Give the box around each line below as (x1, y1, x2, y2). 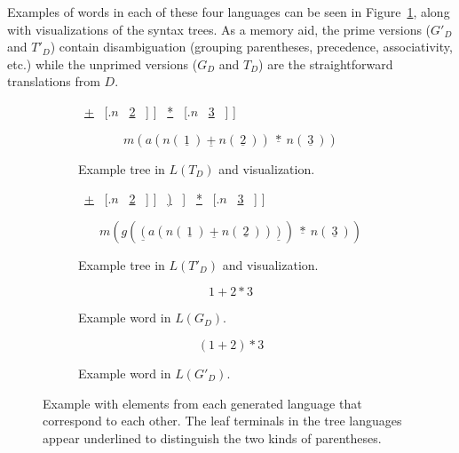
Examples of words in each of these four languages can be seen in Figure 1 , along (7, 3, 450, 20)
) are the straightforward (258, 54, 393, 73)
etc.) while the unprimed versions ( (7, 54, 198, 73)
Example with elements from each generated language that (43, 393, 362, 412)
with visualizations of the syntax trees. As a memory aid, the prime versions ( (7, 20, 431, 38)
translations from (7, 72, 100, 91)
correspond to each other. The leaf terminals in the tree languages (43, 411, 402, 430)
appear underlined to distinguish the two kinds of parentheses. (43, 428, 382, 447)
